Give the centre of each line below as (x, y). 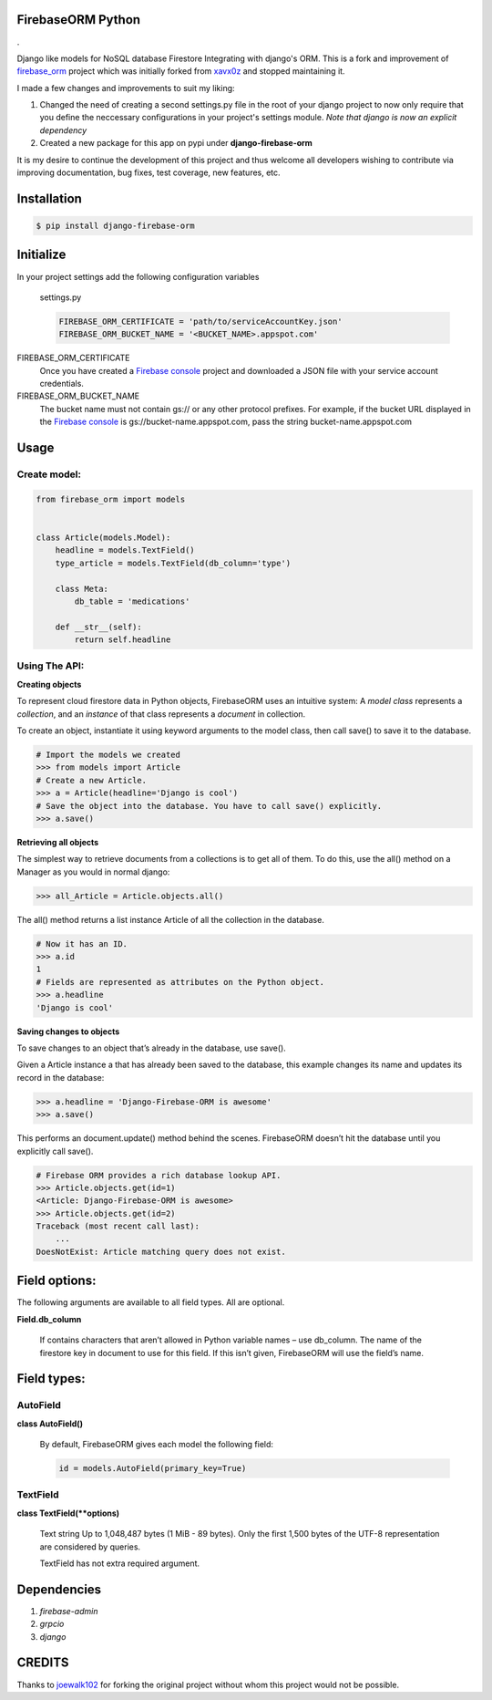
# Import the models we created (108, 754)
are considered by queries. (90, 1547)
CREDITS (43, 1663)
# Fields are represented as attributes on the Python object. (180, 982)
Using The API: (51, 666)
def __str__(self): (99, 627)
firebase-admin (69, 1611)
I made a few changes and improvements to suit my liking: (126, 88)
